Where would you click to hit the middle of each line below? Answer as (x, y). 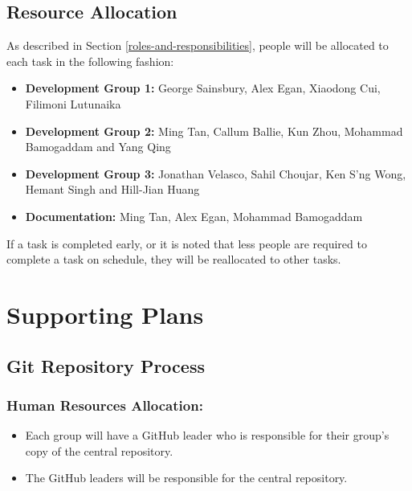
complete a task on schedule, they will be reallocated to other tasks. (174, 259)
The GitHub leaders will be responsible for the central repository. (186, 478)
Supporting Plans (105, 314)
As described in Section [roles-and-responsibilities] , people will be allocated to (198, 45)
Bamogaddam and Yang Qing (98, 147)
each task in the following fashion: (90, 61)
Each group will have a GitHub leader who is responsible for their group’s (207, 435)
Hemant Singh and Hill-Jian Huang (112, 189)
